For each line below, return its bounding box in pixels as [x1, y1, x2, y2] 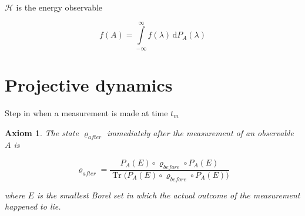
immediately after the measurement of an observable [107, 126, 294, 139]
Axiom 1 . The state [5, 126, 79, 139]
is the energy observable [16, 1, 103, 13]
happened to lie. [5, 200, 61, 212]
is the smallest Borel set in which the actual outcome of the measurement [36, 188, 300, 201]
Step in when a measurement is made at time [5, 106, 168, 119]
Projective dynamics [5, 72, 173, 96]
